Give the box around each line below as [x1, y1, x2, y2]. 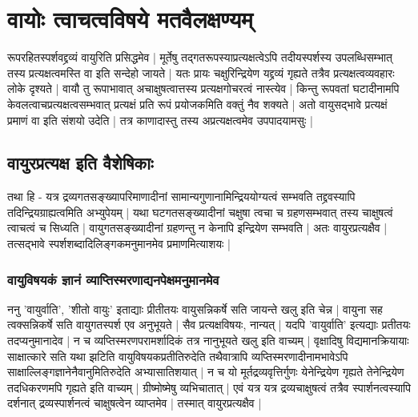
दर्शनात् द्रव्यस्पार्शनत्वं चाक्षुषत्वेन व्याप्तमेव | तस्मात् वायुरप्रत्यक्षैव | [7, 395, 262, 411]
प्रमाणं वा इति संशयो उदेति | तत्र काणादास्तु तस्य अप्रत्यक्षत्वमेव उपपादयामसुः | [7, 111, 313, 128]
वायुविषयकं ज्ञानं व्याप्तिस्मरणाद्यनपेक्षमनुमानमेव [7, 269, 219, 289]
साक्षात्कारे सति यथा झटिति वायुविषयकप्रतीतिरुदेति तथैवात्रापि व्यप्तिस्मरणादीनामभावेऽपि [7, 347, 348, 364]
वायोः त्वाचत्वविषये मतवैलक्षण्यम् [7, 2, 253, 35]
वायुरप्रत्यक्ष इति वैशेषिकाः [7, 150, 154, 175]
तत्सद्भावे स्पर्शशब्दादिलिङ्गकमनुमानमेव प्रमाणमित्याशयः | [7, 235, 231, 252]
